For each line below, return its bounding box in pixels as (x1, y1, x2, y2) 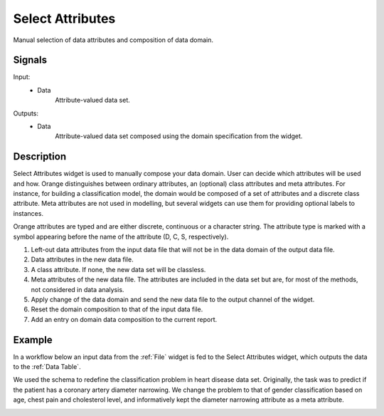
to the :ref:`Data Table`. (13, 363, 81, 371)
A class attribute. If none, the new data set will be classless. (31, 265, 206, 274)
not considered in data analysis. (31, 285, 124, 293)
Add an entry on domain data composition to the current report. (31, 315, 218, 323)
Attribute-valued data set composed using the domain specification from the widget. (55, 132, 303, 140)
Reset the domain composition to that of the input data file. (31, 305, 203, 313)
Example (13, 333, 53, 345)
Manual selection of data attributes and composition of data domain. (13, 36, 213, 44)
